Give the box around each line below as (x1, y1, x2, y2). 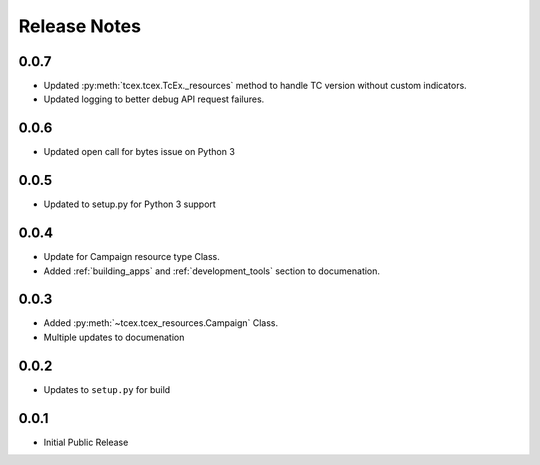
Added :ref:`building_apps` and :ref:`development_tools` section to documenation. (43, 265, 380, 277)
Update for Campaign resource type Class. (43, 251, 220, 263)
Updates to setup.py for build (43, 383, 171, 395)
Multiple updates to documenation (43, 331, 185, 343)
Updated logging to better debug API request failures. (43, 93, 265, 105)
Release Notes (18, 15, 142, 37)
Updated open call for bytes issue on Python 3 (43, 146, 235, 158)
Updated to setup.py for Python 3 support (43, 198, 217, 210)
